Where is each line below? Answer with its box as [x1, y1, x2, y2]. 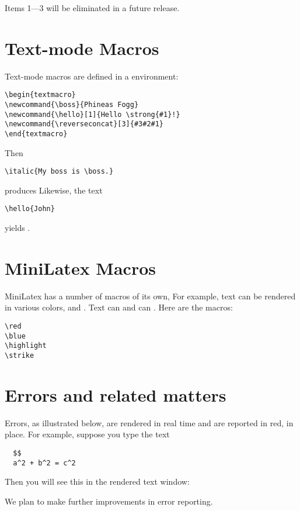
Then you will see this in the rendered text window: [5, 475, 190, 488]
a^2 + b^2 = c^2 [13, 458, 76, 467]
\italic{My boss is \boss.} [5, 167, 114, 176]
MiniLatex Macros [5, 255, 156, 279]
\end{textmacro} [5, 129, 68, 138]
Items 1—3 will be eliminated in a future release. [5, 2, 180, 13]
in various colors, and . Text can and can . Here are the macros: [5, 301, 233, 313]
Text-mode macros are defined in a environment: [5, 70, 179, 82]
